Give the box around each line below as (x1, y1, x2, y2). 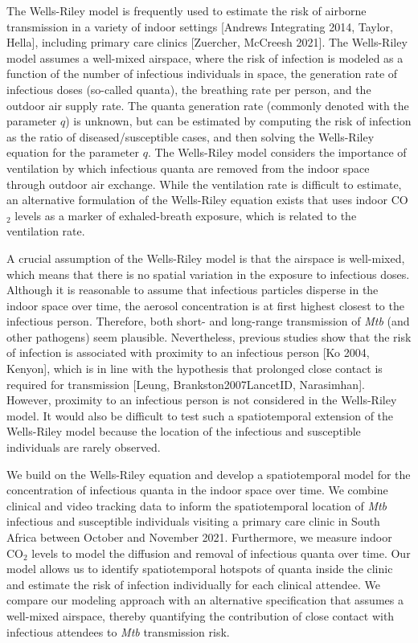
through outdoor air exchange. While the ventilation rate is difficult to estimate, (6, 175, 402, 192)
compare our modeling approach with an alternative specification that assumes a (6, 592, 404, 608)
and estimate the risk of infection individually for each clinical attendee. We (6, 575, 380, 592)
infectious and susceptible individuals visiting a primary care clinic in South (6, 513, 380, 530)
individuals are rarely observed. (6, 439, 161, 456)
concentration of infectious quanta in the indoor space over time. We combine (6, 481, 388, 498)
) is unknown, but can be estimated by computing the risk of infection (65, 113, 412, 129)
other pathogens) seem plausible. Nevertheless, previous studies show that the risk (6, 328, 412, 345)
